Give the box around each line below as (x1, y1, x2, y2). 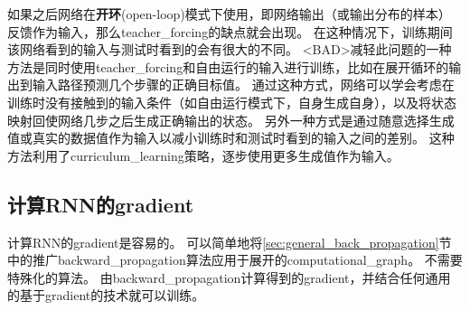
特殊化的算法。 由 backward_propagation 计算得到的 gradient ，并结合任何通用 (7, 268, 451, 287)
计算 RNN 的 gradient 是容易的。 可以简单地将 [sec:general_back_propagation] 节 (7, 232, 452, 251)
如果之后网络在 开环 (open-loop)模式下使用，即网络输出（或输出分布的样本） (7, 5, 451, 23)
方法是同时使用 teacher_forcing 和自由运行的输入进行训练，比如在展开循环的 (7, 57, 449, 76)
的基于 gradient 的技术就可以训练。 (7, 286, 205, 305)
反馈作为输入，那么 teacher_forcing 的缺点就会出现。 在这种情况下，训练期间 (7, 22, 453, 41)
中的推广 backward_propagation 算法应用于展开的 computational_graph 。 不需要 (7, 250, 463, 269)
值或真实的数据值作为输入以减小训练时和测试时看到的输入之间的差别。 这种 (7, 128, 455, 147)
